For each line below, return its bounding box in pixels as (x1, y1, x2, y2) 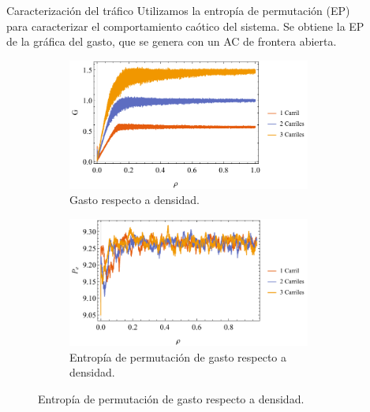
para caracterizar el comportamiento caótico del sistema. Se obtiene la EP (6, 17, 364, 34)
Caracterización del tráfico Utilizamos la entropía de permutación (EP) (6, 2, 350, 18)
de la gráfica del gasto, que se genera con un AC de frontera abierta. (6, 33, 337, 50)
